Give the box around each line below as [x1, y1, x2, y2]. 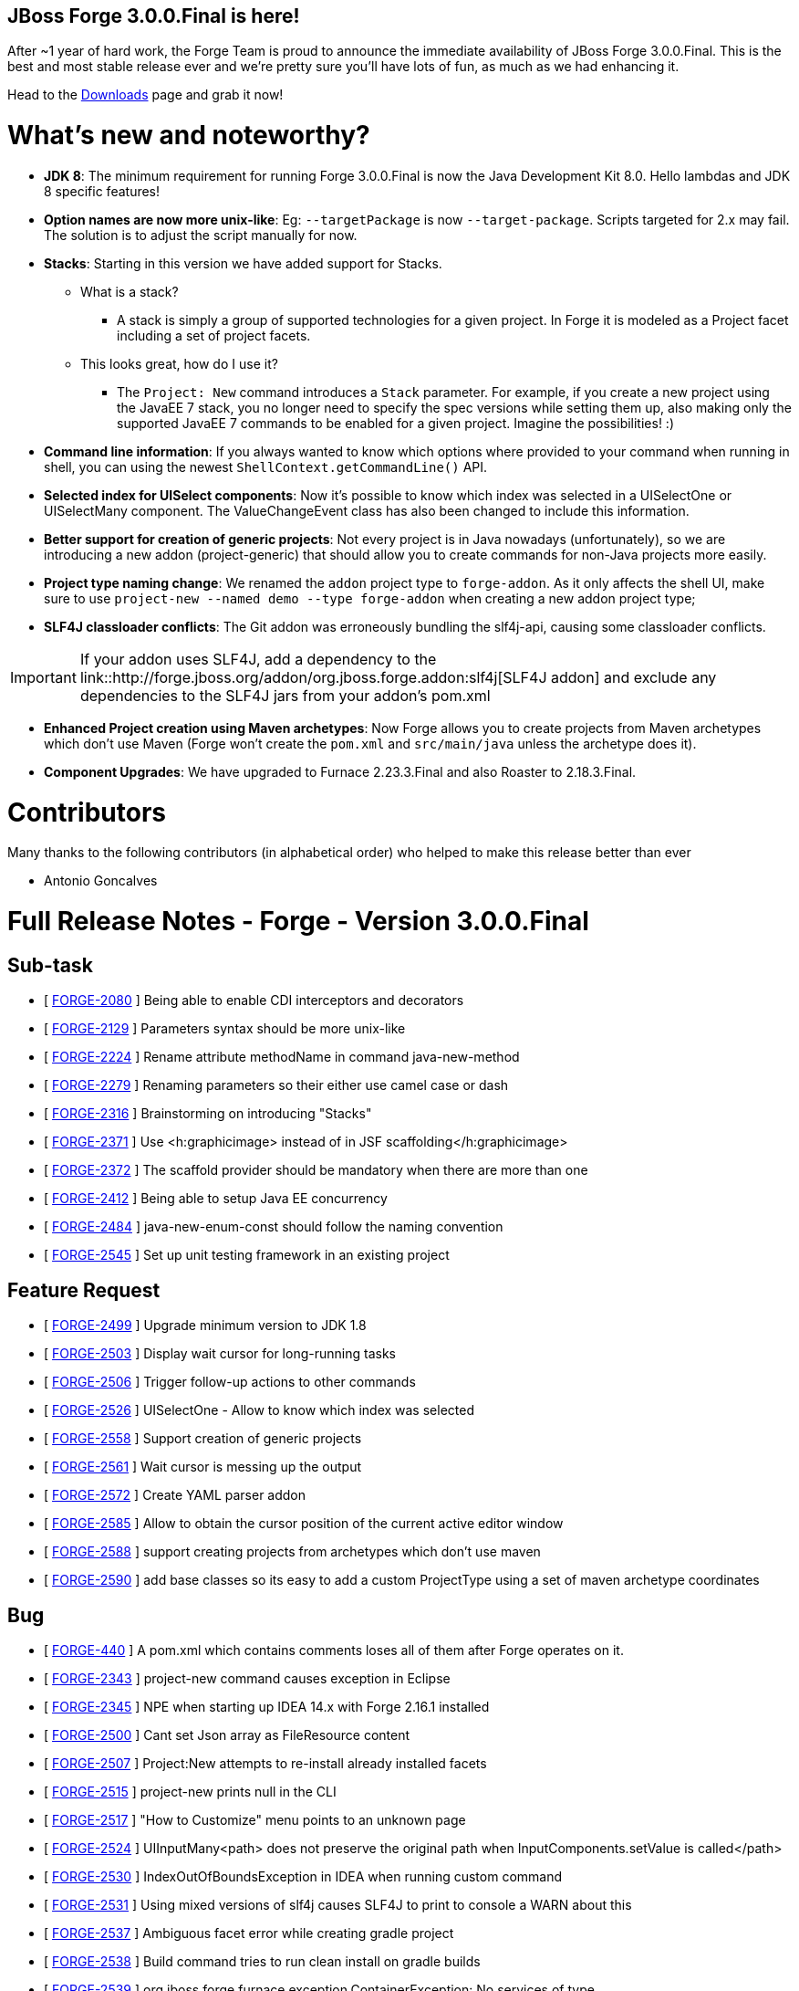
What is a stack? [80, 283, 179, 299]
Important [10, 667, 77, 686]
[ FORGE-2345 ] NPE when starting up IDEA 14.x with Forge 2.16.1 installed [44, 1699, 490, 1715]
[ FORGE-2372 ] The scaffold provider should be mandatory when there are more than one [44, 1162, 588, 1179]
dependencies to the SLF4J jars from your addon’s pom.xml [79, 686, 491, 705]
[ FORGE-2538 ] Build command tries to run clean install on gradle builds [44, 1954, 481, 1970]
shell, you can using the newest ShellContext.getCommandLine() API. [44, 458, 488, 475]
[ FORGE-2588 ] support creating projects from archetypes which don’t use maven [44, 1544, 541, 1560]
